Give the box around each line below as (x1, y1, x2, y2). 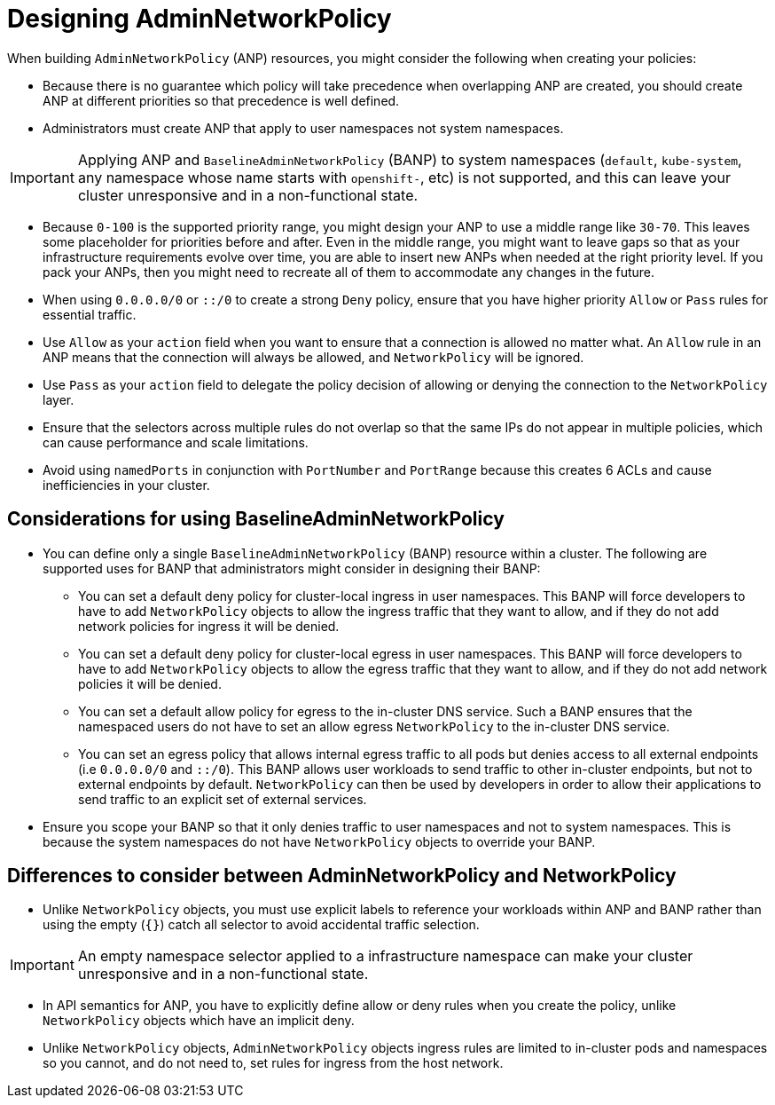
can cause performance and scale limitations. (43, 434, 309, 450)
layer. (43, 391, 74, 407)
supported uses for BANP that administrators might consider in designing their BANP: (43, 560, 541, 576)
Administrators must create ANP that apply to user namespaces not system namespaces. (43, 120, 564, 136)
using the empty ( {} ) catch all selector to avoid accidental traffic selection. (43, 917, 480, 933)
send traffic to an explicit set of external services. (78, 791, 367, 807)
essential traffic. (43, 306, 137, 322)
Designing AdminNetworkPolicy (7, 4, 392, 34)
